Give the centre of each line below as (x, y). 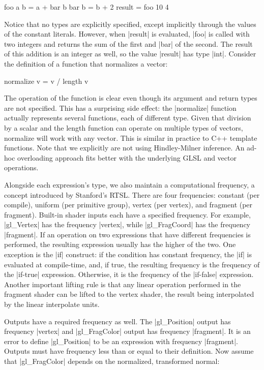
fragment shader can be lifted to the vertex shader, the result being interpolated (129, 294)
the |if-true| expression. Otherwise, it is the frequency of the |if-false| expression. (129, 274)
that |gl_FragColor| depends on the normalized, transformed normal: (112, 361)
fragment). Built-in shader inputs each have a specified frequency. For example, (127, 214)
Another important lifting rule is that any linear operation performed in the (123, 284)
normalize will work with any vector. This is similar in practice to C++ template (131, 137)
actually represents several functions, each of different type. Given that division (128, 118)
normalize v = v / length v (46, 81)
